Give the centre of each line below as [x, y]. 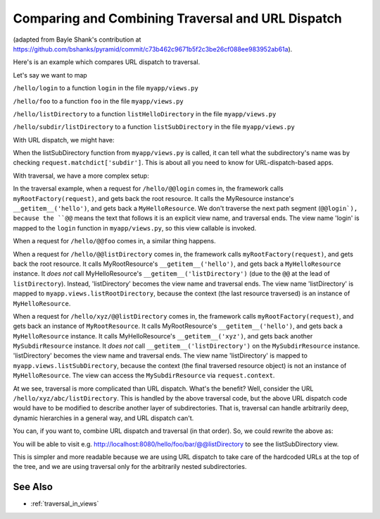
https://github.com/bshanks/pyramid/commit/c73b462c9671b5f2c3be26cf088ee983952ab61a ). [153, 49]
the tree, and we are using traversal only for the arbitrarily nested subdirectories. [130, 467]
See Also [33, 487]
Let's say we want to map [50, 75]
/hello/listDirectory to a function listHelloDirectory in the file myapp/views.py [145, 114]
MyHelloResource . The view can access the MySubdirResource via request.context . [144, 375]
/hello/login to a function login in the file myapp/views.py [106, 88]
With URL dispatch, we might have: [64, 140]
